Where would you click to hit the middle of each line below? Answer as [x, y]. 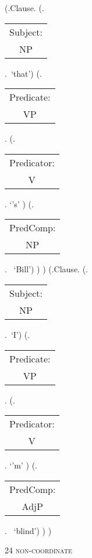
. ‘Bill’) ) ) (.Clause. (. [46, 269]
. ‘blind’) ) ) [28, 530]
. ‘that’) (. [23, 73]
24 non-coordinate [38, 550]
